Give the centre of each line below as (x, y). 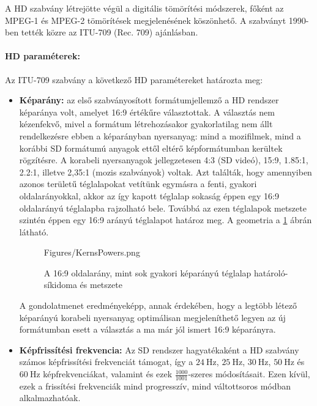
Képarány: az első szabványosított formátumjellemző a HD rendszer (149, 100)
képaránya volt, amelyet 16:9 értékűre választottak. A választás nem (147, 112)
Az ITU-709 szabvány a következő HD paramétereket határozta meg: (134, 79)
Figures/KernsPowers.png (92, 252)
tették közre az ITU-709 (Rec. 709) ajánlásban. (110, 32)
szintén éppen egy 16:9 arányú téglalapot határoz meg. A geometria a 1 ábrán (166, 220)
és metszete (101, 285)
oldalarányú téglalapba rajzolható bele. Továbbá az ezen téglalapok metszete (163, 208)
